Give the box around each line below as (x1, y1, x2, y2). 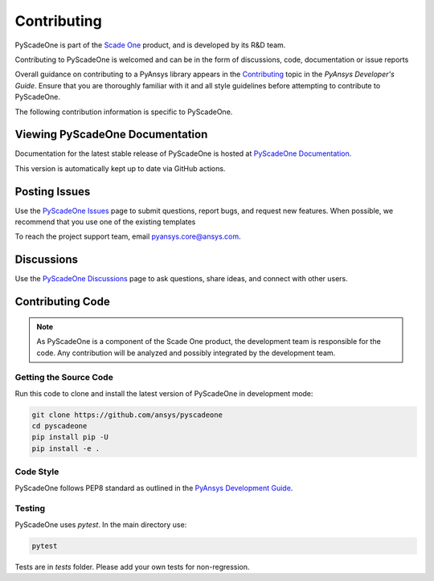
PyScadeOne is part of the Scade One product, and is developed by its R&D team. (14, 40, 286, 50)
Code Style (14, 466, 59, 477)
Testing (14, 503, 46, 514)
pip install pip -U (31, 432, 108, 442)
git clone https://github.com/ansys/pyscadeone (31, 410, 223, 419)
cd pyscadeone (31, 422, 88, 431)
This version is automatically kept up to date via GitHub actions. (14, 163, 226, 173)
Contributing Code (14, 295, 110, 309)
